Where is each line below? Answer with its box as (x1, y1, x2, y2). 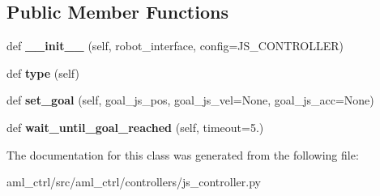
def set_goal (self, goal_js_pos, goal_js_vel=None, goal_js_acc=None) (6, 92, 374, 109)
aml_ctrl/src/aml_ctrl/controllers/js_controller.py (6, 173, 261, 190)
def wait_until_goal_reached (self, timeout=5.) (6, 118, 264, 135)
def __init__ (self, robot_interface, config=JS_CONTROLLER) (6, 37, 344, 54)
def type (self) (6, 64, 79, 81)
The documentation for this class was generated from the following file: (6, 146, 359, 163)
